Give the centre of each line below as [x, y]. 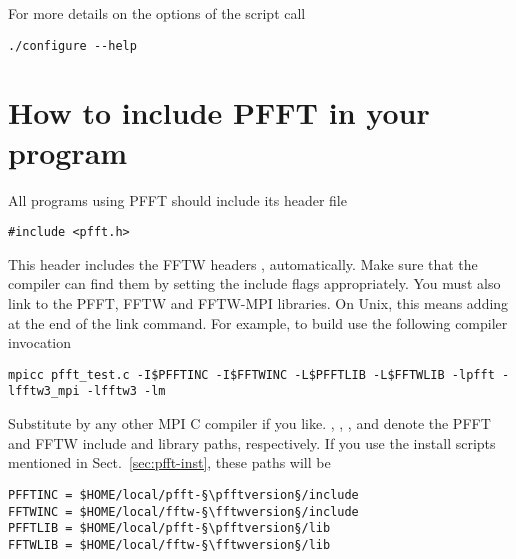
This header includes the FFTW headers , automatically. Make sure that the [243, 263]
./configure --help [72, 45]
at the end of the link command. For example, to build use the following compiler [258, 322]
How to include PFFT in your [219, 112]
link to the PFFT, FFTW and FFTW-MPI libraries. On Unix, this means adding [258, 303]
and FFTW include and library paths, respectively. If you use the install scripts [252, 442]
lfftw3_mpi [44, 391]
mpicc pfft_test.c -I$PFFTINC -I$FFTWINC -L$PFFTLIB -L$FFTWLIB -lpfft [251, 374]
